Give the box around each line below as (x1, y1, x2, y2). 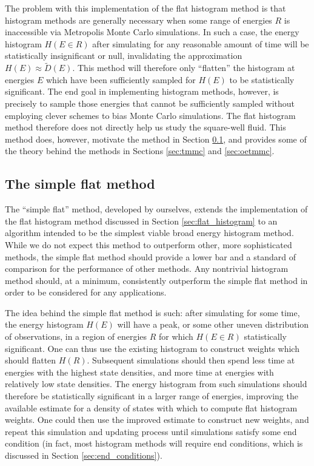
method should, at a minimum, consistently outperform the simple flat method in (5, 274, 308, 286)
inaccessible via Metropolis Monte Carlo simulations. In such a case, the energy (5, 25, 299, 38)
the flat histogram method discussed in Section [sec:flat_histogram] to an (5, 214, 278, 227)
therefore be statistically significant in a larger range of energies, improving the (5, 390, 298, 402)
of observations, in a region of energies (5, 330, 147, 343)
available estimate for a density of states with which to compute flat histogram (5, 401, 298, 414)
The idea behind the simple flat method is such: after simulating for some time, (5, 306, 300, 319)
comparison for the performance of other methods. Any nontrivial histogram (5, 262, 289, 275)
